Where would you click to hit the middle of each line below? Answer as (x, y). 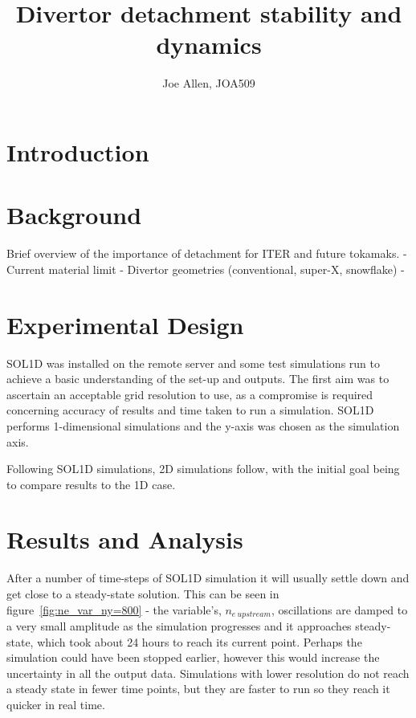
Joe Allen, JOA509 (209, 83)
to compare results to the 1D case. (91, 484)
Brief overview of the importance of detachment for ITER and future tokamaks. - (207, 253)
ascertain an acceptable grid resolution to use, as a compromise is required (190, 394)
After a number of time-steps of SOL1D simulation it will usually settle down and (208, 578)
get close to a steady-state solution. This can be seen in (143, 594)
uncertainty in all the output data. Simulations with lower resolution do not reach (208, 673)
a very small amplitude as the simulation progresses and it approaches (179, 626)
